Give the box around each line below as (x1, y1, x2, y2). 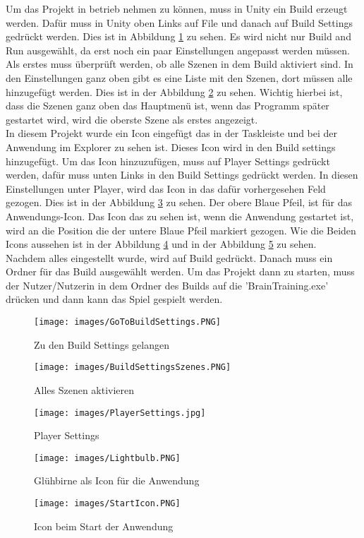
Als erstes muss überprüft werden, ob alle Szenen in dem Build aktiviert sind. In (6, 56, 353, 71)
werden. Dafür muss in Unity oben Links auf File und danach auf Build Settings (6, 15, 353, 30)
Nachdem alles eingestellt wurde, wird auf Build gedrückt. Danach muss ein (6, 250, 333, 265)
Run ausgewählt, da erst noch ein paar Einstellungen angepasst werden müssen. (6, 42, 350, 57)
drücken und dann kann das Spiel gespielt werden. (6, 292, 223, 306)
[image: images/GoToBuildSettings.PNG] (34, 317, 221, 328)
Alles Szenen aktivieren (34, 382, 135, 397)
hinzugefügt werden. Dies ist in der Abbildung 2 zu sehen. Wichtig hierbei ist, (6, 84, 343, 99)
